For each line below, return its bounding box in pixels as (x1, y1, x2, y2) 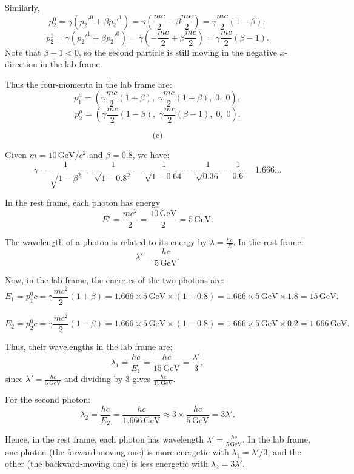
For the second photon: (5, 393, 91, 406)
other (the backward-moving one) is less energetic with (5, 457, 209, 470)
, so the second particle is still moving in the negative (78, 45, 277, 58)
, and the (267, 445, 301, 458)
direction (5, 58, 38, 70)
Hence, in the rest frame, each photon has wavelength (5, 433, 204, 446)
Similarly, (5, 1, 40, 13)
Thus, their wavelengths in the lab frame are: (5, 340, 173, 352)
